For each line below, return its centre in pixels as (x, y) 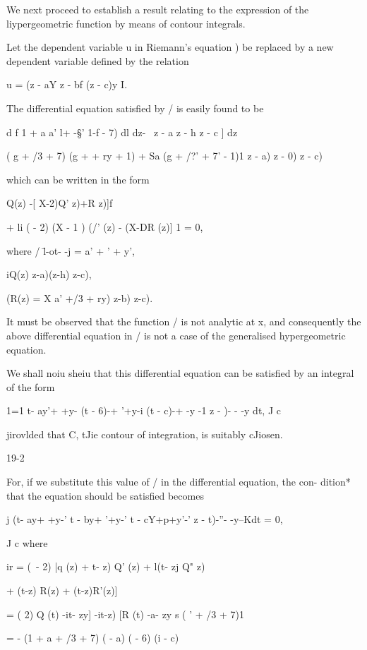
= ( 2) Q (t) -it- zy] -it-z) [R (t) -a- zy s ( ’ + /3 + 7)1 (125, 614)
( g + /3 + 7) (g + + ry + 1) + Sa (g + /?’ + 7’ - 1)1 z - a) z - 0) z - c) (164, 156)
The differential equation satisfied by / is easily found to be (135, 108)
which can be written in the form (78, 179)
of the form (31, 386)
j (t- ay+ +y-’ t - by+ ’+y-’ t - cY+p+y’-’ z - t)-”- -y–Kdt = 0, (145, 519)
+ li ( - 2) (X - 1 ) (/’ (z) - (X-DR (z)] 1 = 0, (105, 226)
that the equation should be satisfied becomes (105, 495)
